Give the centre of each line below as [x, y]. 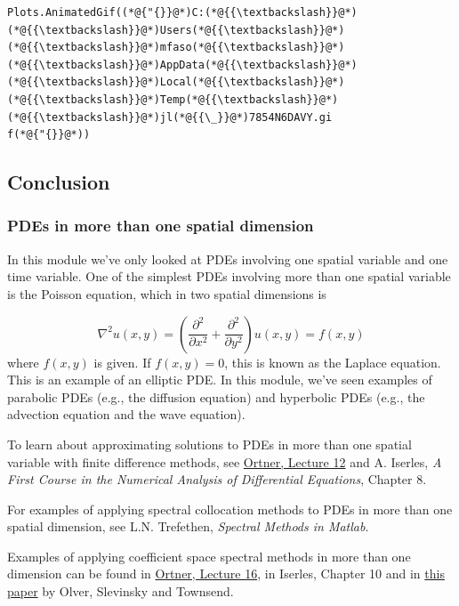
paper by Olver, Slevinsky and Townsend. [121, 591]
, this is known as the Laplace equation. [333, 362]
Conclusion [59, 182]
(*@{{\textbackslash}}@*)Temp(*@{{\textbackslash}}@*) [173, 99]
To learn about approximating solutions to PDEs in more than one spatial [209, 444]
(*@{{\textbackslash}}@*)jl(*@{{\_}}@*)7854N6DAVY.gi [170, 117]
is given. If [122, 362]
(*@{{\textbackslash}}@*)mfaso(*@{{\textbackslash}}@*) [176, 48]
